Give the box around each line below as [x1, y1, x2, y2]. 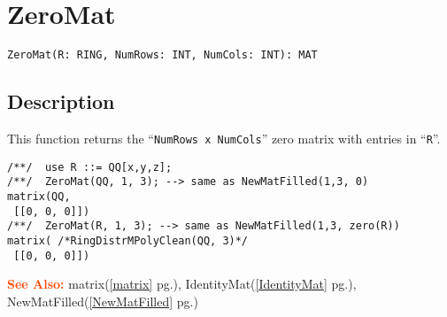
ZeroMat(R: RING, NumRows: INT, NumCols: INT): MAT [7, 49, 318, 62]
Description [7, 88, 115, 115]
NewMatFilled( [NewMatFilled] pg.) [7, 291, 198, 310]
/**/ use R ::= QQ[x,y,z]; [7, 160, 173, 174]
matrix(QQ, [7, 189, 71, 203]
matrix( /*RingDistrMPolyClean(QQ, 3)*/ [7, 234, 249, 247]
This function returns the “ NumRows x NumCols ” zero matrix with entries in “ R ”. [7, 128, 441, 147]
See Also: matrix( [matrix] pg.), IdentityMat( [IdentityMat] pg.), [7, 274, 357, 293]
